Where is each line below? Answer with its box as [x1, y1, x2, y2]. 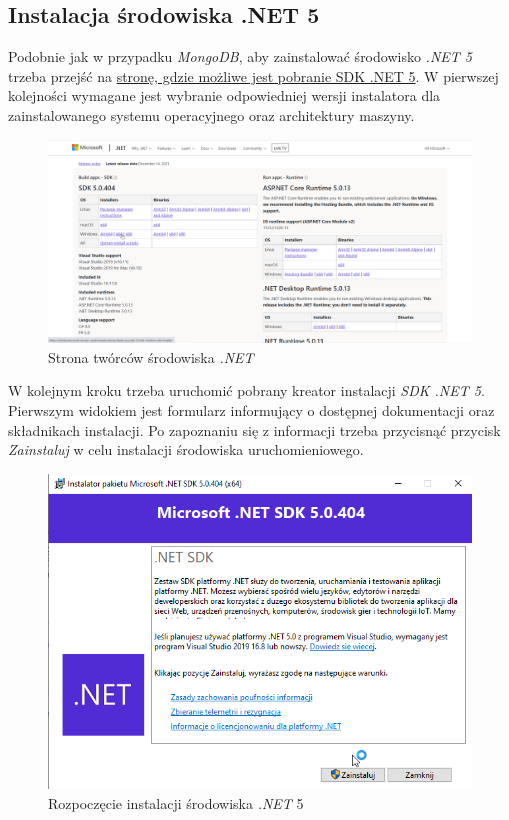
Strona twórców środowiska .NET [48, 346, 254, 367]
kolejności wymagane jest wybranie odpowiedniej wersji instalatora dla [8, 85, 441, 106]
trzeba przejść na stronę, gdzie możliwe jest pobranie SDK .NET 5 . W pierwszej [8, 65, 499, 86]
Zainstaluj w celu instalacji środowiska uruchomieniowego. [8, 439, 364, 460]
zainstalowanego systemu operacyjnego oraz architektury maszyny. [8, 104, 415, 125]
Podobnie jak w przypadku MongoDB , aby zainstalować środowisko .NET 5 [8, 46, 472, 67]
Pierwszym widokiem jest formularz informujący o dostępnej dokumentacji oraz [8, 400, 495, 421]
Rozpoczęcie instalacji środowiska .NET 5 [48, 792, 304, 813]
